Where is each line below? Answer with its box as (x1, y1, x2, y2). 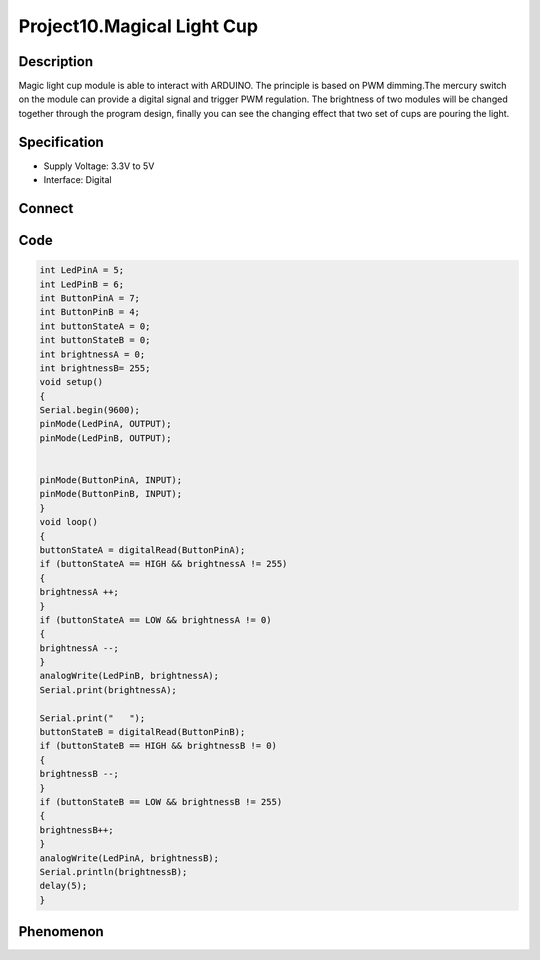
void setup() (39, 376, 104, 388)
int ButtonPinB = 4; (39, 306, 140, 318)
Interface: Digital (43, 174, 112, 186)
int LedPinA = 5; (39, 265, 125, 276)
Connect (18, 200, 74, 217)
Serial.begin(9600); (39, 405, 140, 416)
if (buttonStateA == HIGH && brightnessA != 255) (39, 558, 288, 570)
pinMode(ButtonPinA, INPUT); (39, 475, 183, 486)
